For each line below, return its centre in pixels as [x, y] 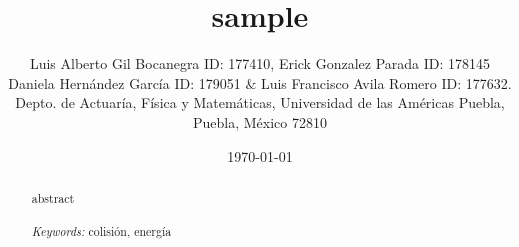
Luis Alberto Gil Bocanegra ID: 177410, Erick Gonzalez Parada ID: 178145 [260, 63]
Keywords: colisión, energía [101, 231]
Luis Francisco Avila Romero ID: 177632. [386, 82]
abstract [53, 197]
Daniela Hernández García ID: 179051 [124, 82]
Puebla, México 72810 [260, 121]
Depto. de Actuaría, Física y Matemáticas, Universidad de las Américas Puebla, [260, 102]
